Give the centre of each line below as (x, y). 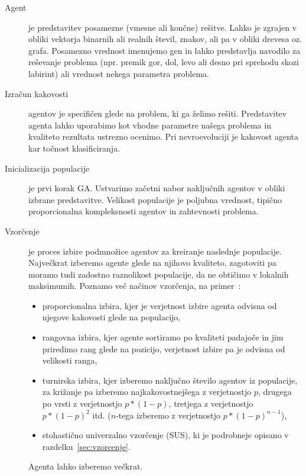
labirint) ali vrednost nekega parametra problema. (119, 73)
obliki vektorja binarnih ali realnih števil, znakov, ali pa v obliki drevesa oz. (165, 39)
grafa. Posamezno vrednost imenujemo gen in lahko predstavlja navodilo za (165, 50)
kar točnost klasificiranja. (74, 148)
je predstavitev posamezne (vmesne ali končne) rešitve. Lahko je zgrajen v (163, 27)
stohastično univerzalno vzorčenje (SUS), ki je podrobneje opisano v (165, 435)
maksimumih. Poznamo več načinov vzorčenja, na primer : (135, 286)
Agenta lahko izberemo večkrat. (86, 466)
